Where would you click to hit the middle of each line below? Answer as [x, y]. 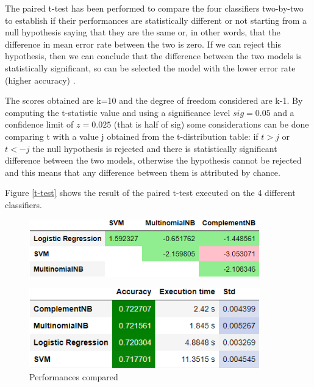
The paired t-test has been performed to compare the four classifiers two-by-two [154, 8]
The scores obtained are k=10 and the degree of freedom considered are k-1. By [154, 100]
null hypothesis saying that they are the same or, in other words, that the [143, 32]
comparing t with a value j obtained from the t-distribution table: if [132, 136]
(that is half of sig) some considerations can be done [211, 124]
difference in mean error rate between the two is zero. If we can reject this [143, 44]
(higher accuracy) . [40, 80]
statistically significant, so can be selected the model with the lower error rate [150, 67]
